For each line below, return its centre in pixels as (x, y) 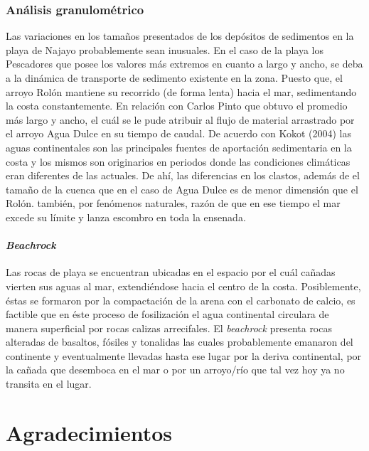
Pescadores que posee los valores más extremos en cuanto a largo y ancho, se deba (184, 64)
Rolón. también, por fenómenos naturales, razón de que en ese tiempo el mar (173, 203)
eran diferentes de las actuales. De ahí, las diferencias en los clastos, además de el (183, 175)
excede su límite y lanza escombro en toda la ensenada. (126, 217)
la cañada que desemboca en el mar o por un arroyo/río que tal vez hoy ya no (175, 370)
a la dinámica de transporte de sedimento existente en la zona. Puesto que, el (174, 78)
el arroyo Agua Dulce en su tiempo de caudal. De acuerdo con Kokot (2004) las (178, 133)
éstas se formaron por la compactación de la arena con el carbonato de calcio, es (181, 300)
